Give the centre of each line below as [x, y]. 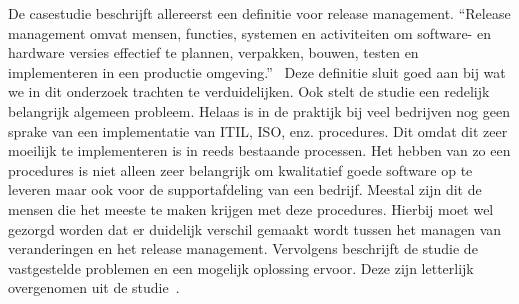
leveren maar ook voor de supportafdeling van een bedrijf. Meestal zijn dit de [245, 189]
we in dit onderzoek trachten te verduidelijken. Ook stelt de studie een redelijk [249, 91]
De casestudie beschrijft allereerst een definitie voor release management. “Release [259, 13]
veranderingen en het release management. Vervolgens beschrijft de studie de [243, 248]
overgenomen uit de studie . [94, 287]
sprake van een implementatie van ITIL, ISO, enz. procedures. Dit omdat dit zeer [258, 130]
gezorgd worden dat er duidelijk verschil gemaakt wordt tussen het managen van [255, 228]
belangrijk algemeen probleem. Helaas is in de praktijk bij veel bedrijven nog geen [259, 110]
